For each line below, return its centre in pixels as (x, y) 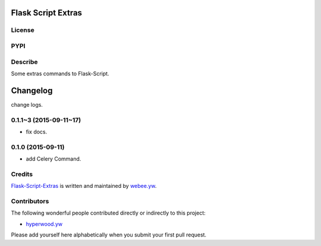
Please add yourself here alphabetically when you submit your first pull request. (109, 235)
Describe (24, 62)
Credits (22, 174)
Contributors (30, 201)
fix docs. (37, 132)
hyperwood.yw (44, 224)
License (23, 30)
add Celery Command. (53, 159)
